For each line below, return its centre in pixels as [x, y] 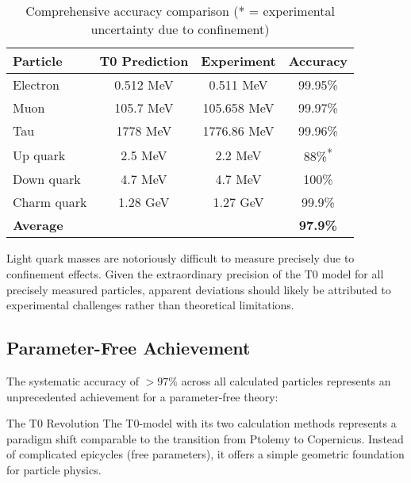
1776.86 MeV [238, 130]
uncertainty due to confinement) [180, 29]
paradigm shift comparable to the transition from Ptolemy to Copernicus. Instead [205, 438]
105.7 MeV [144, 107]
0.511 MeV [238, 84]
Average [38, 225]
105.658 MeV [238, 107]
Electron [36, 84]
